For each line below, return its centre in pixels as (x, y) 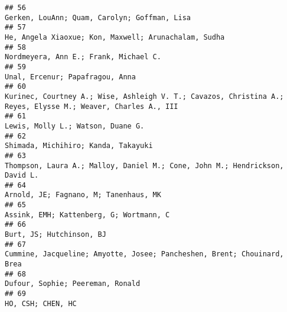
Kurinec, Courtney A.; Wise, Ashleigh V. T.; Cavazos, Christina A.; (144, 96)
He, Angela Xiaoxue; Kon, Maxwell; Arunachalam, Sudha (115, 37)
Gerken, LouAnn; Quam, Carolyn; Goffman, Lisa (98, 17)
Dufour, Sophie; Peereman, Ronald (73, 284)
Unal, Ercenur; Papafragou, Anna (70, 77)
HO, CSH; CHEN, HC (41, 303)
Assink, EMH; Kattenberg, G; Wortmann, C (87, 215)
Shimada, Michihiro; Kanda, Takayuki (79, 146)
